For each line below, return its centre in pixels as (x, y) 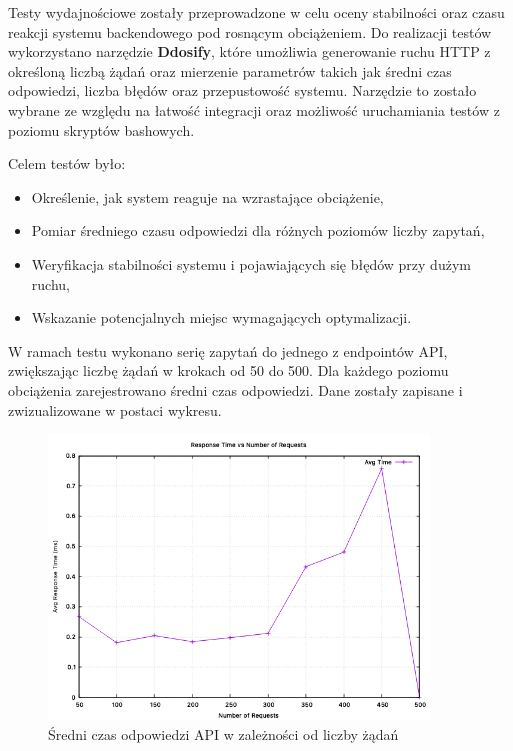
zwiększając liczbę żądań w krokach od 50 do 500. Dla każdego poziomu (228, 370)
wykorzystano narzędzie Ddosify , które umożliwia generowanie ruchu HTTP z (249, 51)
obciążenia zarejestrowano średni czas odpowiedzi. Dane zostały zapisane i (235, 389)
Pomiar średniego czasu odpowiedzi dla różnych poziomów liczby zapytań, (258, 230)
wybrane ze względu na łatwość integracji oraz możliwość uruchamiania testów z (254, 109)
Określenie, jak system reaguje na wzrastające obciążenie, (207, 196)
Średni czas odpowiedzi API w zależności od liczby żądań (223, 733)
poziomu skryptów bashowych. (101, 129)
